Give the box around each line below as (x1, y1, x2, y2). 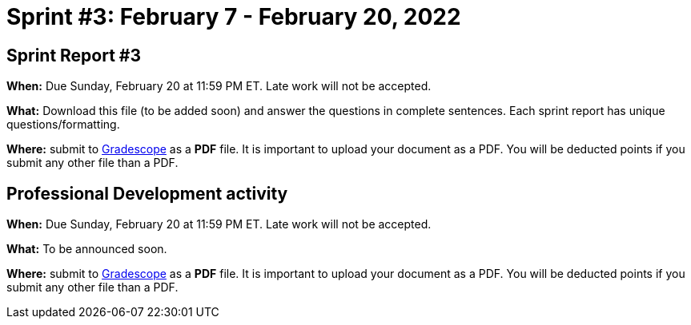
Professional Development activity (6, 183, 288, 204)
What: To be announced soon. (6, 242, 167, 256)
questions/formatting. (6, 117, 120, 132)
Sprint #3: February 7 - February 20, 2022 (6, 3, 461, 30)
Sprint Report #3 (6, 45, 142, 65)
